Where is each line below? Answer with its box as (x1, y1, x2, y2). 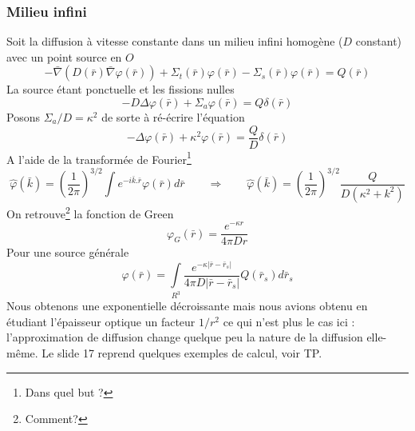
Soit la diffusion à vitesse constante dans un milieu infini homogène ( (6, 33, 343, 50)
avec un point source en (6, 48, 122, 65)
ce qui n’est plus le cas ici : (223, 313, 355, 329)
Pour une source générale (6, 244, 129, 261)
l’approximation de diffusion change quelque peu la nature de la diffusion (6, 329, 363, 345)
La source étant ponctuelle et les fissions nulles (6, 81, 235, 98)
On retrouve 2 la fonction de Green (6, 202, 174, 221)
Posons (6, 109, 40, 125)
